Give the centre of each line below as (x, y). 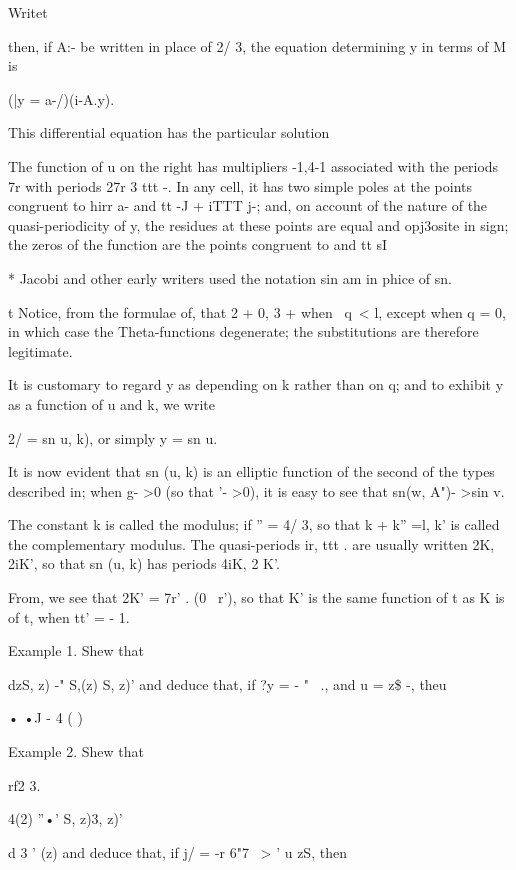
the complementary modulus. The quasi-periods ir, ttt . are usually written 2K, (251, 543)
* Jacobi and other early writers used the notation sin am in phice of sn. (230, 277)
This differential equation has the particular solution (169, 132)
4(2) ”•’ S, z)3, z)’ (65, 818)
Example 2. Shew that (76, 751)
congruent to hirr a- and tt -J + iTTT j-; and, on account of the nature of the (248, 205)
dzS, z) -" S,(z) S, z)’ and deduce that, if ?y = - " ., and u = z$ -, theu (227, 683)
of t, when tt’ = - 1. (69, 616)
